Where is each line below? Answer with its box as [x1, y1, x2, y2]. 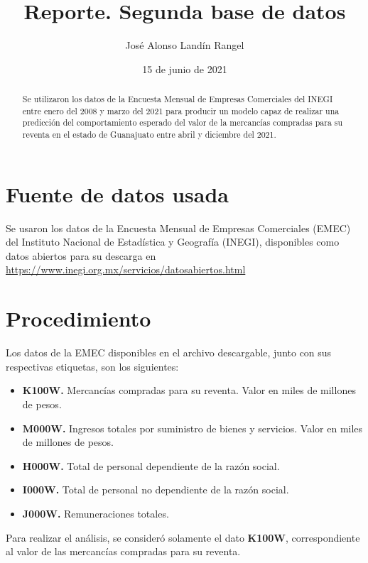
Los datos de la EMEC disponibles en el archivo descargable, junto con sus [6, 345, 332, 360]
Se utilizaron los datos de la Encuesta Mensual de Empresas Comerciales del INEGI [22, 93, 333, 105]
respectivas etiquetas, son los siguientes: [6, 359, 179, 373]
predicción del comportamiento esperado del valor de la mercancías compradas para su [22, 116, 343, 129]
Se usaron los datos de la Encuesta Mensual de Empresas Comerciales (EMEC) [6, 220, 351, 235]
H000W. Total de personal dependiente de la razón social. [22, 458, 280, 473]
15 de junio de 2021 [142, 61, 227, 76]
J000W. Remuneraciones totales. [22, 505, 169, 520]
